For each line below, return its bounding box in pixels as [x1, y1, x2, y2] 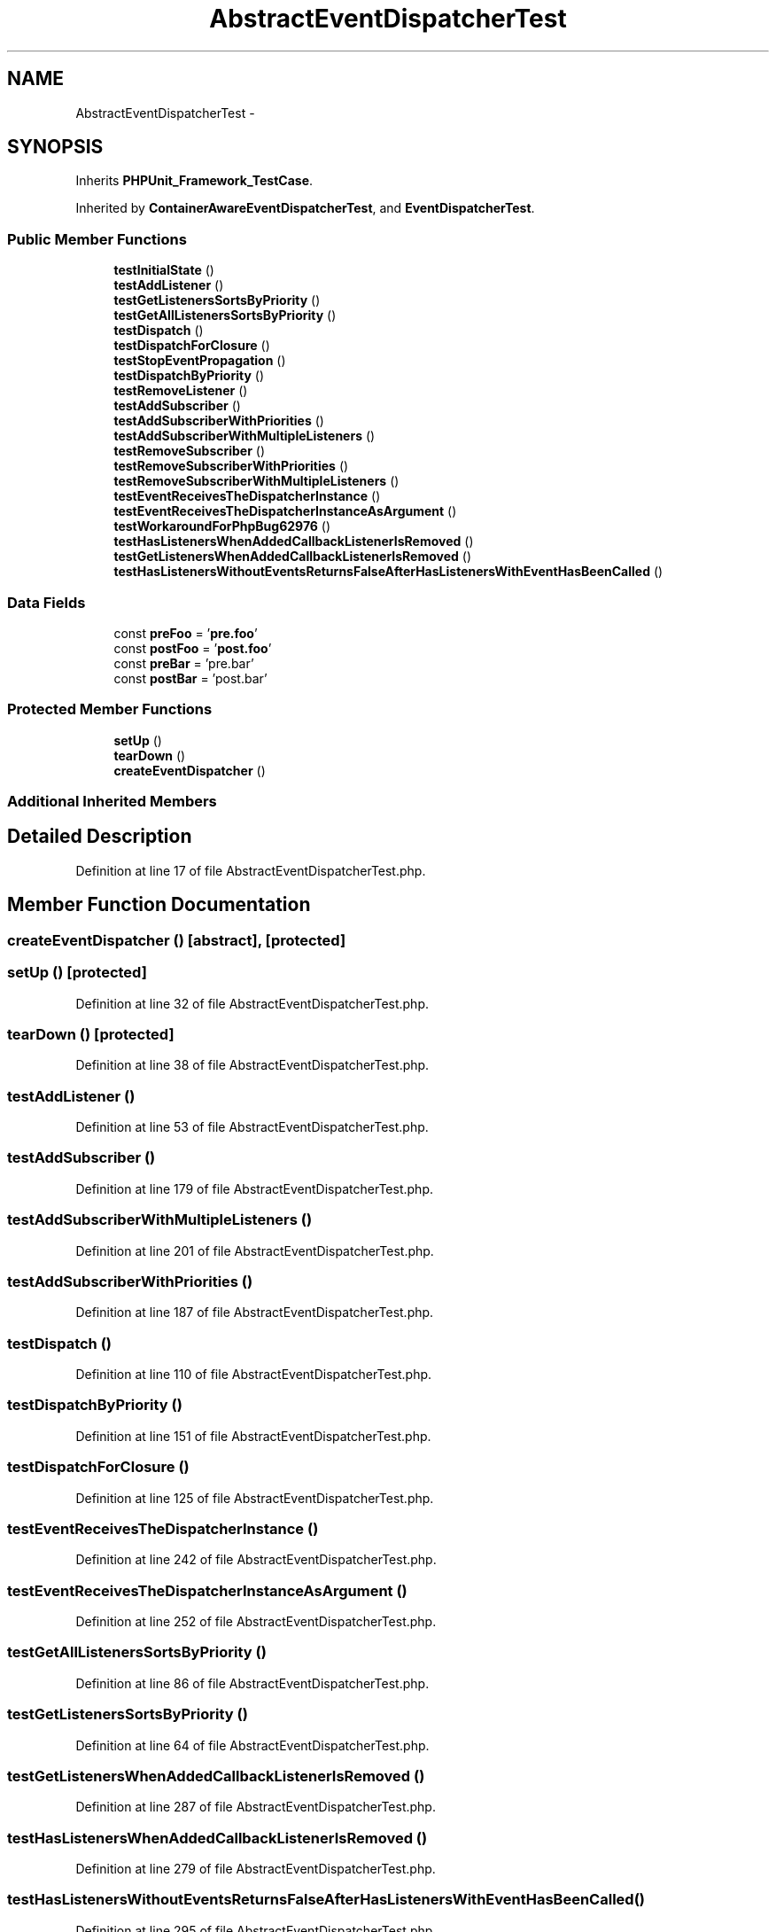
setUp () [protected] [7, 963, 147, 982]
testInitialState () [113, 262, 214, 278]
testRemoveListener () [113, 383, 248, 399]
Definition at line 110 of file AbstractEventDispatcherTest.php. [75, 1367, 432, 1382]
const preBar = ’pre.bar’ [113, 655, 254, 671]
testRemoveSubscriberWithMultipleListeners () [113, 473, 400, 489]
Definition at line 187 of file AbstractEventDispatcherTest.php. [75, 1305, 434, 1320]
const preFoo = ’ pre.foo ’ [113, 625, 258, 641]
